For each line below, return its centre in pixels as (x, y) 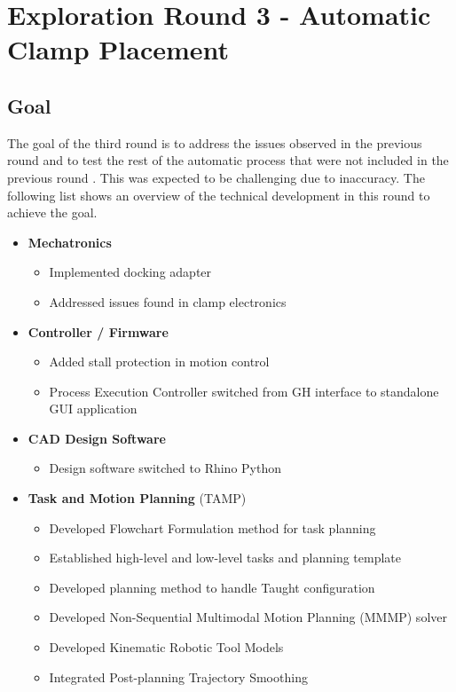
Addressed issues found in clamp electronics (168, 301)
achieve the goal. (52, 212)
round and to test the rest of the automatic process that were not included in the (228, 160)
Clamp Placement (118, 49)
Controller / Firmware (98, 331)
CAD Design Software (97, 438)
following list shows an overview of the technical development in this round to (219, 195)
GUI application (93, 409)
